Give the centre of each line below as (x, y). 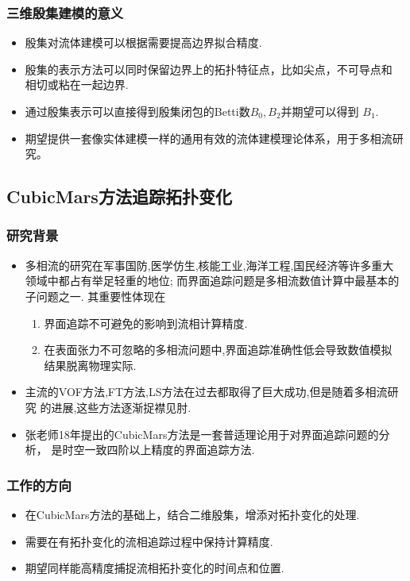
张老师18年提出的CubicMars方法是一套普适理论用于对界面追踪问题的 (202, 434)
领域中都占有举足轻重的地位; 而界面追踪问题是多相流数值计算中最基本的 (212, 281)
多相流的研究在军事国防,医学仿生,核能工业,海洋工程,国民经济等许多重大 (209, 265)
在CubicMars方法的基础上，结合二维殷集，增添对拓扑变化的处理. (192, 514)
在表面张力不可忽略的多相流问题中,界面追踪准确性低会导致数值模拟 (218, 350)
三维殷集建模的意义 (65, 12)
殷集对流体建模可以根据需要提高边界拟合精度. (143, 42)
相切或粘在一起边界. (77, 85)
